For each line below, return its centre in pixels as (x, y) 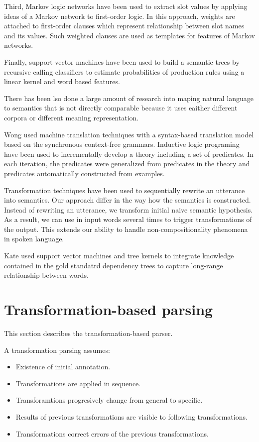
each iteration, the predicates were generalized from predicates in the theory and (127, 164)
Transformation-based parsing (109, 309)
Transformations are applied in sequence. (78, 383)
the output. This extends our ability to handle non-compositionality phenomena (126, 229)
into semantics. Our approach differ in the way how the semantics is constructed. (128, 200)
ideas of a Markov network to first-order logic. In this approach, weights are (120, 16)
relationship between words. (46, 275)
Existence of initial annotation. (63, 367)
